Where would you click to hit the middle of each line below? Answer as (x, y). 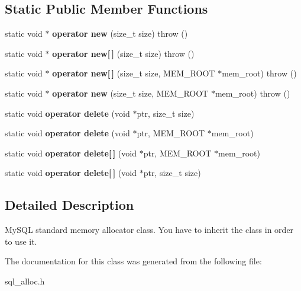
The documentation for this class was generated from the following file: (133, 261)
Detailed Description (69, 205)
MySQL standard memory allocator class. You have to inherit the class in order (149, 230)
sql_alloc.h (25, 281)
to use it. (21, 241)
